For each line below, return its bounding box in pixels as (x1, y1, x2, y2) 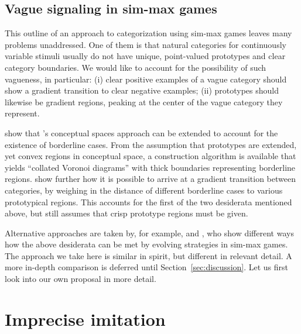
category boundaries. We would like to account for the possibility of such (5, 61, 266, 73)
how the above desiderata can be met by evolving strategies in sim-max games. (5, 238, 288, 250)
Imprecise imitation (5, 307, 166, 330)
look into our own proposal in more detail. (5, 273, 156, 285)
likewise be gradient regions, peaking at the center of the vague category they (5, 95, 283, 108)
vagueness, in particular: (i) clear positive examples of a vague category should (5, 73, 287, 85)
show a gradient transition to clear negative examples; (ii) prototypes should (5, 84, 279, 97)
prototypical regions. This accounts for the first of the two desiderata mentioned (5, 195, 292, 208)
